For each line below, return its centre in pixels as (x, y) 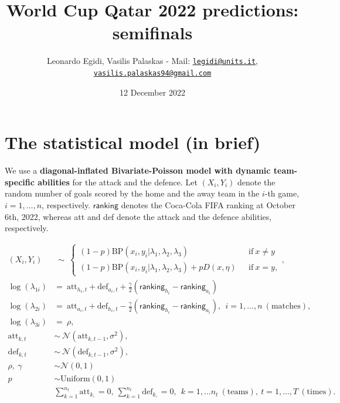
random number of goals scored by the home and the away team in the (132, 193)
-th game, (282, 193)
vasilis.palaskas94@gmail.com (152, 73)
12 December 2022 (152, 92)
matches (286, 307)
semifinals (152, 33)
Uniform (75, 379)
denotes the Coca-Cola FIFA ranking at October (208, 204)
